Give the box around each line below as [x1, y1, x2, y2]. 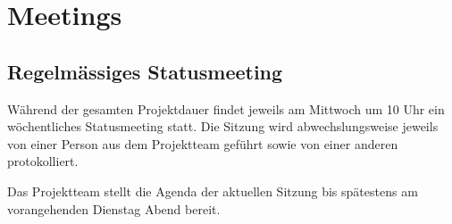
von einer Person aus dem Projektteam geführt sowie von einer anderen [7, 134, 398, 153]
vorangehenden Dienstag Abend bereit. [7, 199, 221, 218]
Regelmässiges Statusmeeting [7, 57, 283, 85]
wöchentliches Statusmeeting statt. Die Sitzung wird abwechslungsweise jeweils [7, 117, 439, 136]
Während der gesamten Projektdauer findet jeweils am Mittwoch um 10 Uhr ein [7, 99, 445, 118]
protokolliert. [7, 152, 79, 170]
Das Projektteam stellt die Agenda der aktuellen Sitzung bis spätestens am [7, 181, 418, 200]
